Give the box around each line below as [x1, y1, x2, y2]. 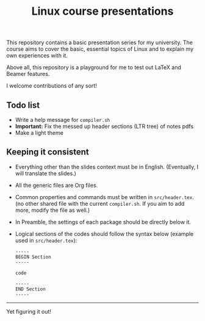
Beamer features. [6, 70, 50, 78]
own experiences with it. [6, 52, 68, 59]
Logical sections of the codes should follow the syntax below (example [15, 230, 194, 237]
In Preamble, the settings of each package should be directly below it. [15, 218, 191, 225]
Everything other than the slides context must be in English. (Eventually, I [15, 163, 199, 170]
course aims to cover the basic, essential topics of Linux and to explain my [6, 45, 194, 53]
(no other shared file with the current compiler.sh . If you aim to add [15, 200, 185, 207]
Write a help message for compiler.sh [15, 116, 110, 123]
